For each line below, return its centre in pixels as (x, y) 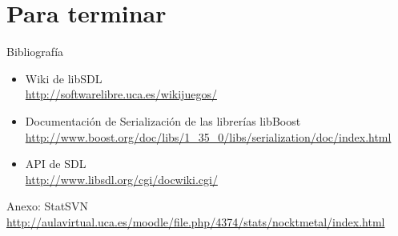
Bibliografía (35, 52)
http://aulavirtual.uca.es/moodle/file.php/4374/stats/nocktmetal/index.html (196, 221)
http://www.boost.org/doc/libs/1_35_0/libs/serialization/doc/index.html (208, 136)
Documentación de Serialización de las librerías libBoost (163, 120)
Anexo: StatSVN (47, 206)
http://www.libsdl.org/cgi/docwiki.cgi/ (121, 179)
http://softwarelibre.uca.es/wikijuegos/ (121, 94)
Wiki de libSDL (64, 78)
